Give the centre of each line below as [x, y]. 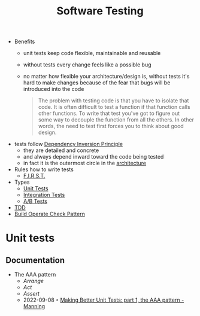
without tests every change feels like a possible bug [87, 65]
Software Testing [100, 11]
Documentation [35, 260]
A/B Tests [35, 201]
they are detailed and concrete [61, 150]
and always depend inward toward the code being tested [93, 157]
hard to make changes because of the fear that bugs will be [97, 83]
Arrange [34, 281]
